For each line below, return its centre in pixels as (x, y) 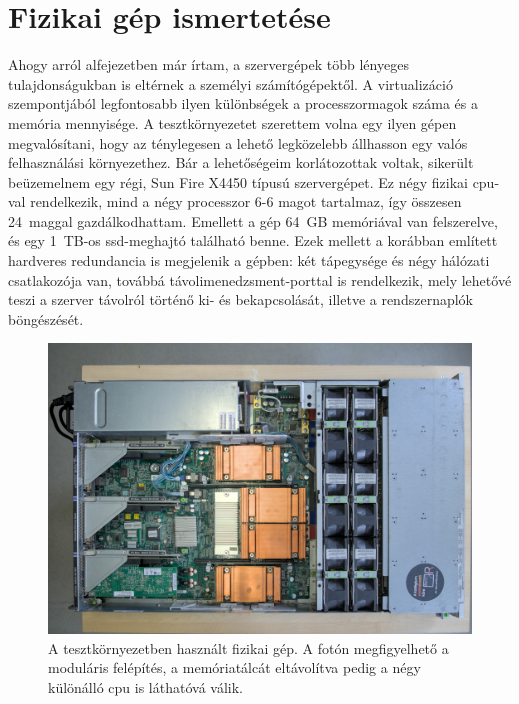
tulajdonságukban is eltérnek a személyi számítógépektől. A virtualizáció (230, 83)
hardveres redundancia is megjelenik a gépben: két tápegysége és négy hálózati (249, 260)
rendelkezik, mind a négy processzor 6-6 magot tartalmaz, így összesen (246, 201)
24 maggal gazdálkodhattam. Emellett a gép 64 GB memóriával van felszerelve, (253, 220)
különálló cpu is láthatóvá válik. (145, 686)
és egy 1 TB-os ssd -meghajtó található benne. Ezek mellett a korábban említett (253, 240)
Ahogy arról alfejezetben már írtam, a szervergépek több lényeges (208, 64)
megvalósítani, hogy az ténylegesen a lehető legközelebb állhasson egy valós (238, 142)
